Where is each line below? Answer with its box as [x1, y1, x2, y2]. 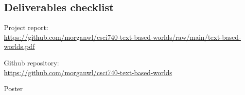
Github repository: [4, 57, 59, 67]
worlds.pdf [4, 41, 35, 51]
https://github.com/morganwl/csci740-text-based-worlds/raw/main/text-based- [4, 32, 241, 42]
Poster [4, 83, 23, 94]
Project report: [4, 22, 48, 32]
